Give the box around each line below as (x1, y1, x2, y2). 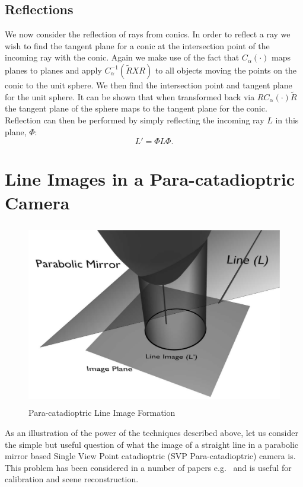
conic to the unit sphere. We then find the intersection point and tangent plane (5, 78, 292, 91)
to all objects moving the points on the (155, 63, 297, 76)
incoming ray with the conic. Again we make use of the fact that (5, 51, 240, 63)
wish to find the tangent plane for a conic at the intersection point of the (5, 39, 270, 52)
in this (275, 113, 299, 126)
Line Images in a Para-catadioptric (5, 167, 295, 191)
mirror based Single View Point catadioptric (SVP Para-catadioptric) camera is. (5, 450, 296, 462)
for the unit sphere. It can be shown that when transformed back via (5, 90, 255, 103)
